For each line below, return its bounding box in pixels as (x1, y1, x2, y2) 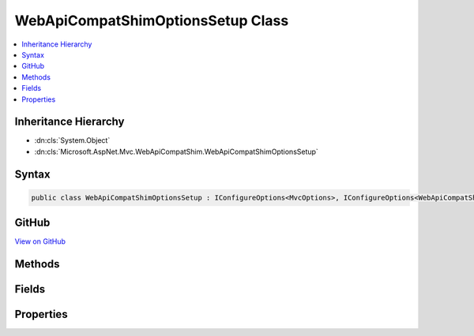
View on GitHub (14, 237, 66, 246)
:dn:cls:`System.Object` (34, 136, 111, 145)
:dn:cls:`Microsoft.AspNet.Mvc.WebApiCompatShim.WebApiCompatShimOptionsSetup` (34, 147, 319, 156)
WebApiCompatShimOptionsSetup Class (14, 12, 289, 29)
